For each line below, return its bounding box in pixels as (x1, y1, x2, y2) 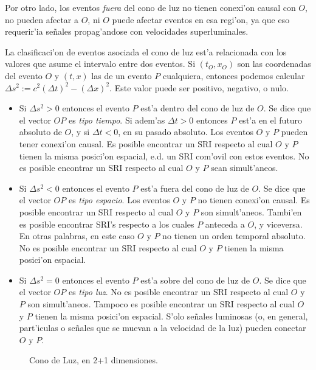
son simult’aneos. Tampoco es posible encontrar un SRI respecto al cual (27, 298, 295, 310)
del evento (5, 69, 43, 82)
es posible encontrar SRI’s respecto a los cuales (19, 217, 194, 230)
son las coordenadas (237, 57, 311, 70)
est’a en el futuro (239, 113, 303, 126)
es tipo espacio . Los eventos (68, 194, 170, 206)
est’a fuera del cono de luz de (140, 181, 249, 194)
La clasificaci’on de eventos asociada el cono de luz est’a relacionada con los (5, 45, 287, 58)
